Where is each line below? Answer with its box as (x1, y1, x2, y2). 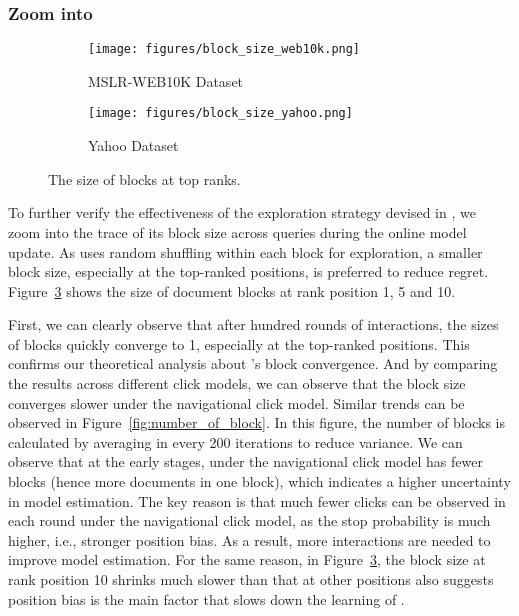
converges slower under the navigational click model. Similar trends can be (8, 392, 465, 413)
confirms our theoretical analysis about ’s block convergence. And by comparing (8, 353, 498, 374)
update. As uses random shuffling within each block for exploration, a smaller (8, 241, 483, 262)
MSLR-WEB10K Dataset (88, 70, 244, 91)
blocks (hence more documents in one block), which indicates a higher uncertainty (8, 471, 511, 492)
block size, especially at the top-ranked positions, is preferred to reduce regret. (8, 261, 489, 282)
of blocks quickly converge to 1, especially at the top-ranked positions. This (8, 333, 470, 354)
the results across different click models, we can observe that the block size (8, 373, 466, 394)
